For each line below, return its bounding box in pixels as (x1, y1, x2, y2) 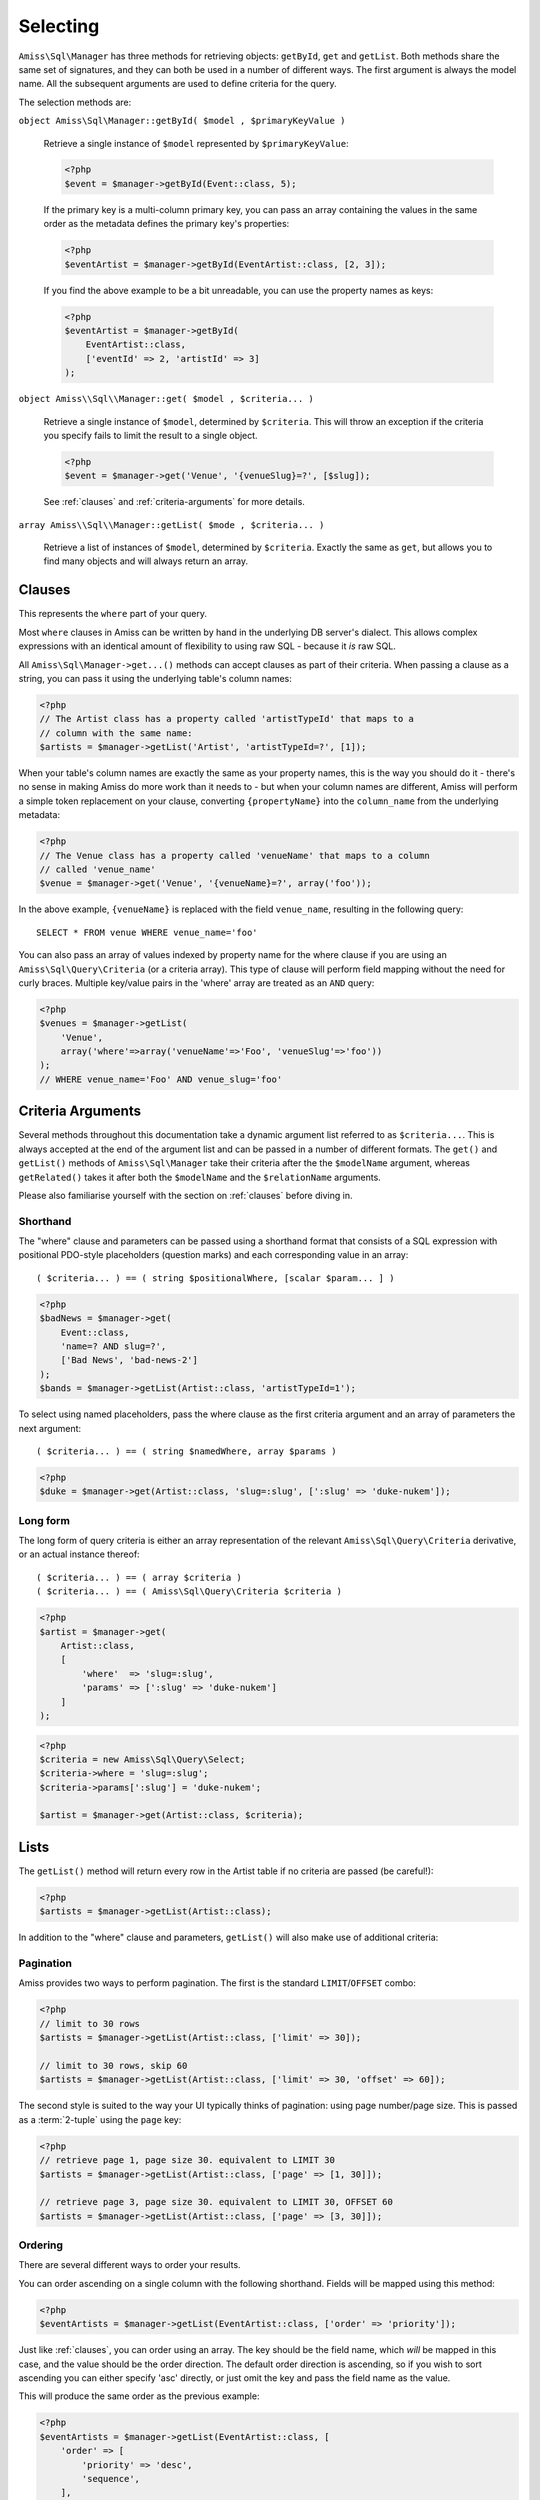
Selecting (18, 15, 100, 37)
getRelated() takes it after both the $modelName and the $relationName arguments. (18, 1171, 382, 1183)
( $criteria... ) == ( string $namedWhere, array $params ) (36, 1445, 337, 1457)
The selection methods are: (18, 96, 132, 108)
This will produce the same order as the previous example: (18, 2390, 260, 2402)
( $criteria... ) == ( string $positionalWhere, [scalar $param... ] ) (36, 1272, 395, 1284)
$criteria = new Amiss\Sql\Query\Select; (39, 1753, 246, 1765)
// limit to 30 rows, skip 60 (39, 2060, 188, 2072)
